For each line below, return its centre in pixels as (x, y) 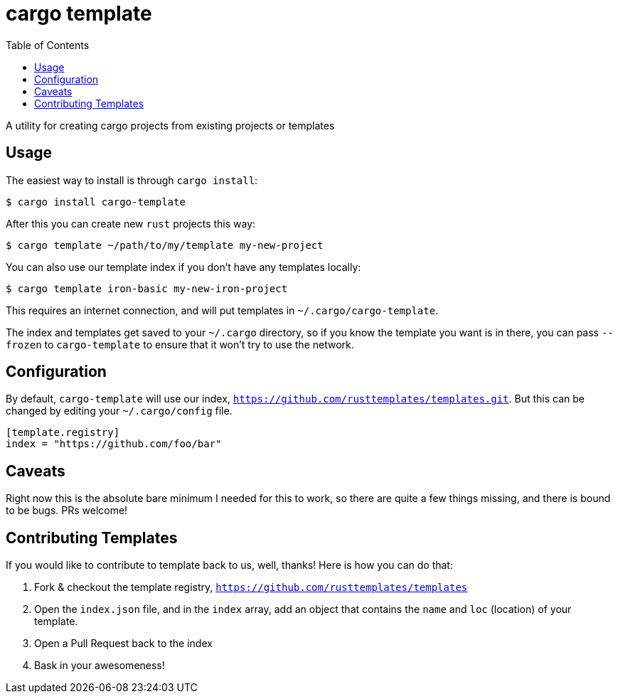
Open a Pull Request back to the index (123, 644)
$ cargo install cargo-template (96, 202)
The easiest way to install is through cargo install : (132, 180)
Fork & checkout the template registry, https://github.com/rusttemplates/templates (251, 587)
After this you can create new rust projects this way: (131, 223)
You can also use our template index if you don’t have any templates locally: (183, 267)
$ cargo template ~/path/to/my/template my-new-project (165, 245)
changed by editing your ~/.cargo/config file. (119, 411)
